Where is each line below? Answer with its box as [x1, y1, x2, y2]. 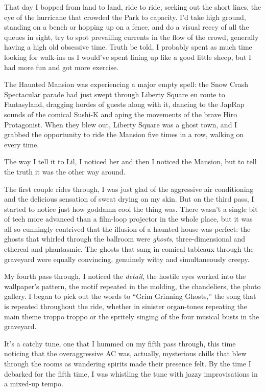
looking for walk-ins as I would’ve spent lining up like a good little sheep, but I [4, 51, 252, 62]
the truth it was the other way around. [4, 166, 126, 177]
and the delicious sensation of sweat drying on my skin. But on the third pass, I [4, 193, 254, 204]
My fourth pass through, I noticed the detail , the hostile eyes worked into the [4, 271, 246, 281]
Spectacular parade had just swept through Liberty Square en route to [4, 89, 225, 99]
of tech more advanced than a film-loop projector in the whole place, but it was [4, 213, 253, 224]
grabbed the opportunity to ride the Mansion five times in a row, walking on [4, 129, 244, 140]
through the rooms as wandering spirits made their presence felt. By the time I [4, 358, 251, 368]
